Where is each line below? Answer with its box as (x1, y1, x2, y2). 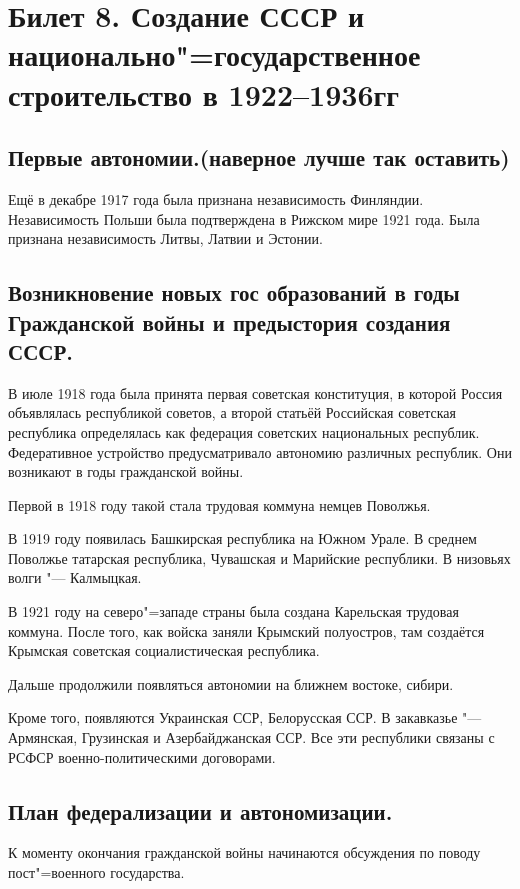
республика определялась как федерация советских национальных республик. (8, 421, 480, 442)
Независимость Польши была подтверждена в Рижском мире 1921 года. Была (8, 208, 480, 229)
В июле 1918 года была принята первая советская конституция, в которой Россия (8, 382, 503, 403)
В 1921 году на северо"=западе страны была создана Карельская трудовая (8, 601, 459, 622)
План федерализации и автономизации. (8, 795, 393, 826)
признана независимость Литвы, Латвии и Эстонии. (8, 228, 323, 249)
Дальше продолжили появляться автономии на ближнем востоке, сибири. (8, 673, 454, 694)
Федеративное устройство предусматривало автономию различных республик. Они (8, 441, 512, 462)
